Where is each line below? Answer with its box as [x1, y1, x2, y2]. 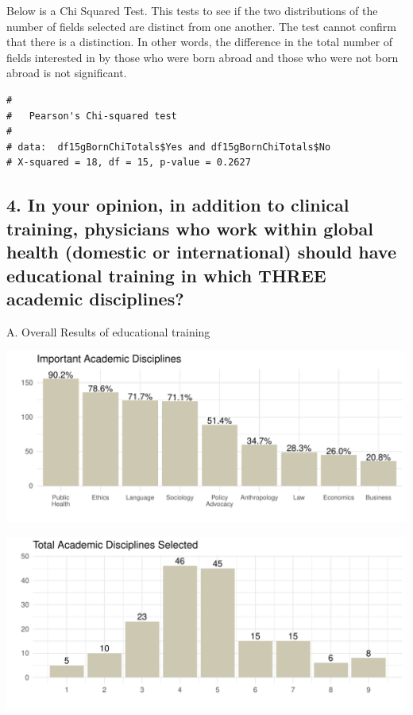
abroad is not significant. [6, 64, 127, 81]
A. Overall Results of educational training [6, 323, 210, 340]
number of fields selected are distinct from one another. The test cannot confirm [6, 17, 396, 34]
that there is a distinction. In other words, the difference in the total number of [6, 33, 393, 50]
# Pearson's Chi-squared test [6, 110, 177, 122]
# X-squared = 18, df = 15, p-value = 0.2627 [6, 157, 251, 169]
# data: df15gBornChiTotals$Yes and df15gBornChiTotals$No [6, 141, 331, 153]
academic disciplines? [6, 286, 184, 310]
